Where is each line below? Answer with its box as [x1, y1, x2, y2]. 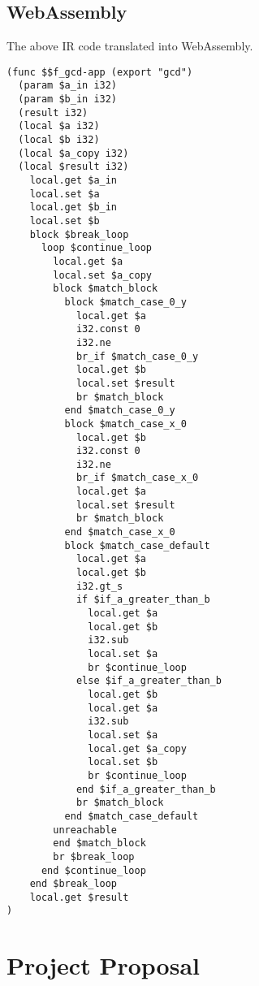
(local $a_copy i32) [18, 147, 129, 159]
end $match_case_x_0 [64, 526, 175, 538]
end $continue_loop [41, 864, 146, 876]
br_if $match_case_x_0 [76, 472, 199, 484]
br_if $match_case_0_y [76, 350, 199, 362]
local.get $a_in [29, 175, 118, 187]
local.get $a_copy [88, 742, 187, 755]
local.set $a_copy [53, 269, 152, 281]
